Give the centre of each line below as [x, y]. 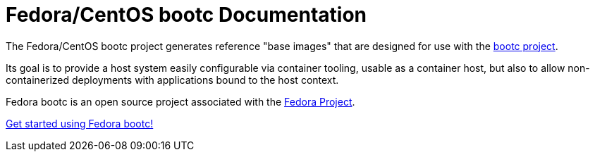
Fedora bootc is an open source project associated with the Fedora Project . [180, 101]
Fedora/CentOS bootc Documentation [186, 15]
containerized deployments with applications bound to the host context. [172, 80]
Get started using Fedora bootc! [80, 123]
